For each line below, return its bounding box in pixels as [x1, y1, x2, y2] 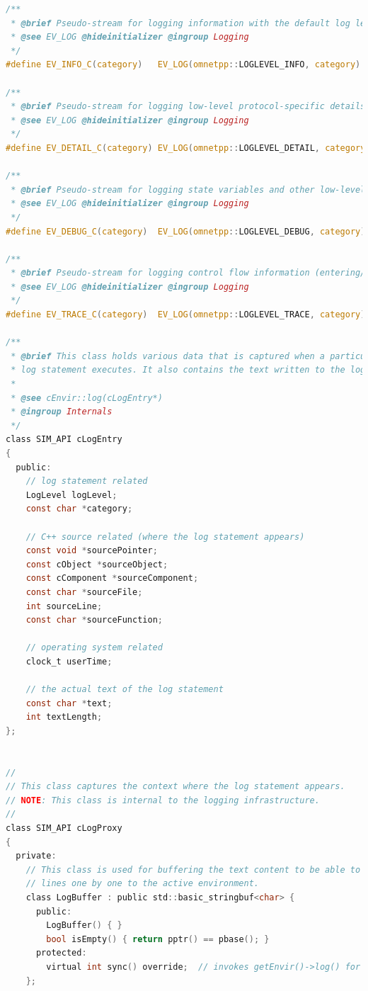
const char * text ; [25, 698, 113, 708]
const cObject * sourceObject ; [25, 559, 168, 570]
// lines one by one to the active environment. [25, 878, 259, 889]
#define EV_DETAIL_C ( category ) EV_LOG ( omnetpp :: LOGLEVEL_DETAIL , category [6, 142, 366, 153]
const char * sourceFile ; [25, 587, 143, 597]
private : [16, 851, 57, 861]
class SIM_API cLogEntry [6, 434, 122, 445]
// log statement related [25, 476, 148, 487]
